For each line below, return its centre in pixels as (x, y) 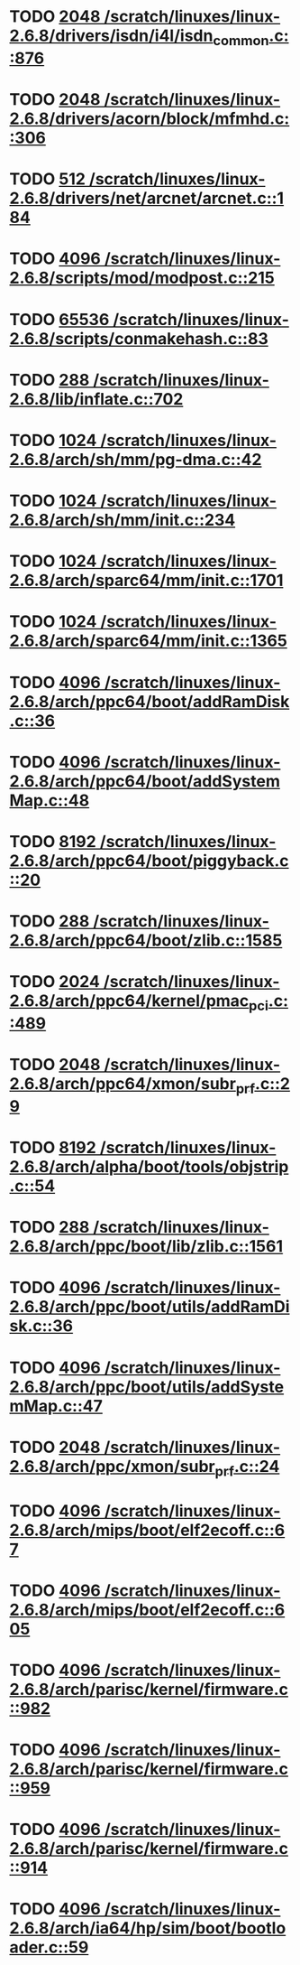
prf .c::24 (247, 1468)
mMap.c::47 (56, 1406)
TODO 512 (47, 179)
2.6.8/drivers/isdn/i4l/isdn (111, 36)
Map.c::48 (50, 800)
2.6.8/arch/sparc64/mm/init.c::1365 (149, 641)
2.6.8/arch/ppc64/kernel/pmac (129, 1001)
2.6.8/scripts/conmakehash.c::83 (139, 338)
